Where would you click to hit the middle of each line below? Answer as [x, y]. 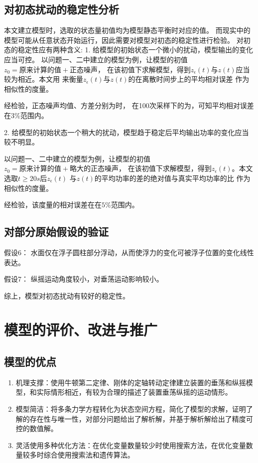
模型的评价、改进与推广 [81, 330]
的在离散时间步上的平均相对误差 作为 [189, 79]
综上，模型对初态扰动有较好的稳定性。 [67, 295]
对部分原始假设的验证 [56, 231]
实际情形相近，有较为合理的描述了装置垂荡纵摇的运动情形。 [134, 392]
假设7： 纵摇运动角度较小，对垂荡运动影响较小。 [84, 279]
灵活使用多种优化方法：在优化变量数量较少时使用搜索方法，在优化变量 [131, 445]
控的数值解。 [37, 428]
